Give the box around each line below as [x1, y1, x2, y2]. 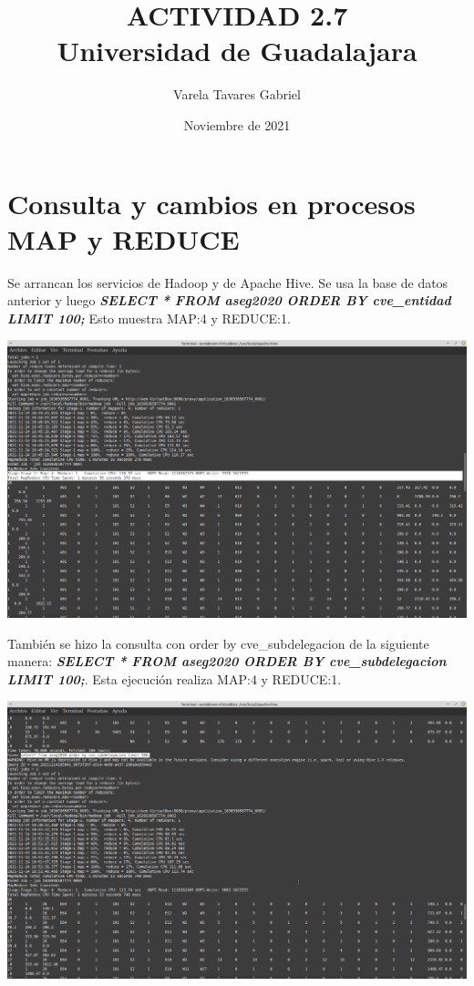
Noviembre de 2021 [183, 115, 291, 134]
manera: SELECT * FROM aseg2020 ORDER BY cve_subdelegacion [7, 652, 447, 671]
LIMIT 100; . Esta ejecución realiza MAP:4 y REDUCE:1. [7, 669, 342, 688]
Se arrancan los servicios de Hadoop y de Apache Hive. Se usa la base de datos [7, 272, 448, 292]
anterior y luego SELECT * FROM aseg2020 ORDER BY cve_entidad [7, 291, 451, 310]
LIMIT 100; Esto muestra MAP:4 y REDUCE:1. [7, 308, 291, 327]
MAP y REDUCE [7, 220, 240, 257]
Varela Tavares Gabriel [173, 85, 301, 104]
